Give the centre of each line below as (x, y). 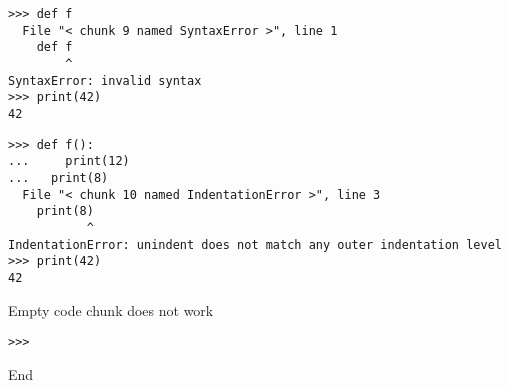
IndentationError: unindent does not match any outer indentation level (255, 244)
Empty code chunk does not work (111, 309)
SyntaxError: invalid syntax (105, 80)
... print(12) (69, 161)
